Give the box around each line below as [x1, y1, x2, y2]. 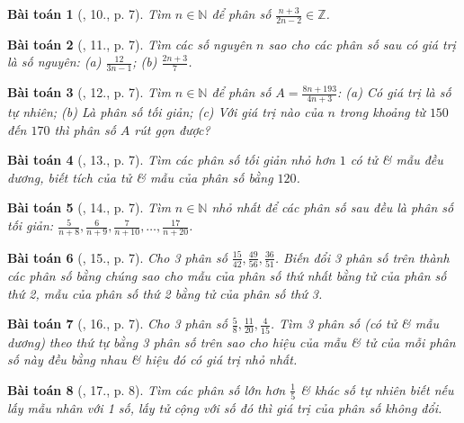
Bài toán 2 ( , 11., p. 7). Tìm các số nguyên [7, 34, 253, 53]
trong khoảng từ [339, 103, 425, 121]
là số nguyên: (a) [7, 52, 102, 71]
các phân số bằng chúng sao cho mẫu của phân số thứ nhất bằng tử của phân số [7, 266, 447, 285]
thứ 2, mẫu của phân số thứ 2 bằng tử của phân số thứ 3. [7, 283, 323, 302]
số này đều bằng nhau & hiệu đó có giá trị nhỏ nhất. [7, 350, 298, 369]
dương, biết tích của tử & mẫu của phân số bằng [7, 167, 273, 186]
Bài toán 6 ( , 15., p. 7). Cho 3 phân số [7, 247, 228, 266]
